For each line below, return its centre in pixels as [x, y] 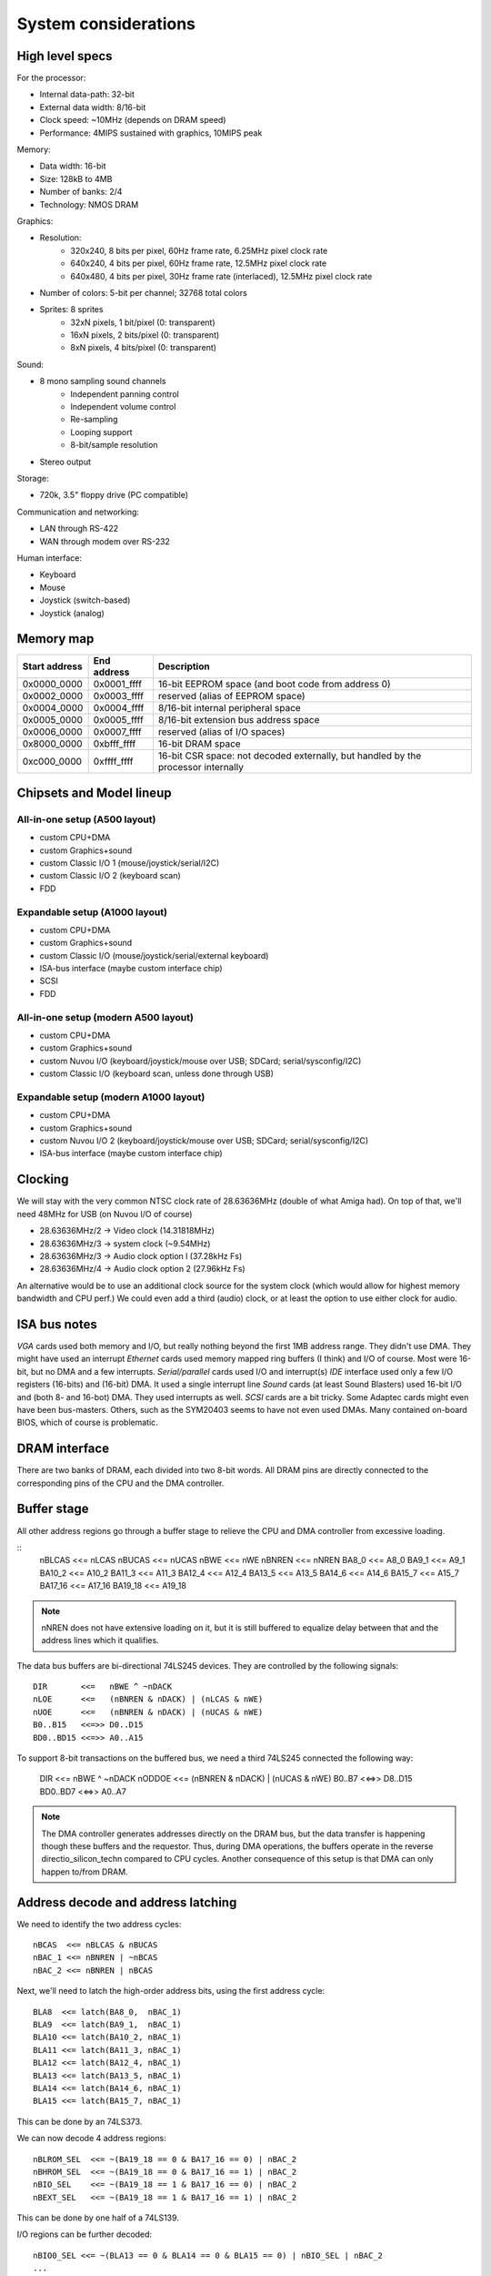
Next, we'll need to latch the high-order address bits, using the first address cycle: [171, 1991]
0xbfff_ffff [115, 744]
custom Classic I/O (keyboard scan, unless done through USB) [157, 1073]
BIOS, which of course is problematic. [87, 1422]
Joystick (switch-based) [85, 600]
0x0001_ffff [118, 685]
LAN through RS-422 [79, 529]
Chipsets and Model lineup [94, 793]
